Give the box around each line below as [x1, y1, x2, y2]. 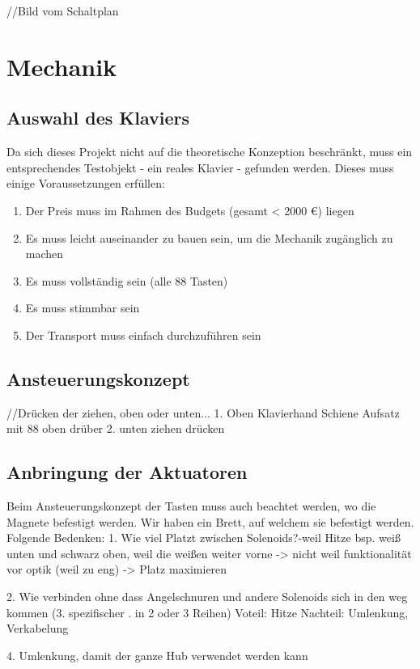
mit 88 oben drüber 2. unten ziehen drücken [6, 420, 225, 437]
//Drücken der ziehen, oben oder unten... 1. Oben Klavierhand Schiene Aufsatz [6, 404, 400, 421]
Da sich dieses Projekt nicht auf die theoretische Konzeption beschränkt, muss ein [6, 143, 413, 160]
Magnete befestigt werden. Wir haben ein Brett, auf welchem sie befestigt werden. [6, 513, 414, 530]
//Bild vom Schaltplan [6, 2, 119, 19]
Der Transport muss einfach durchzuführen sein [25, 326, 261, 343]
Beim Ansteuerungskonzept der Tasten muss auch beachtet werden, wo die [6, 498, 376, 514]
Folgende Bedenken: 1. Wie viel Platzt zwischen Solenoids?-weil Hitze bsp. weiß [6, 529, 401, 546]
